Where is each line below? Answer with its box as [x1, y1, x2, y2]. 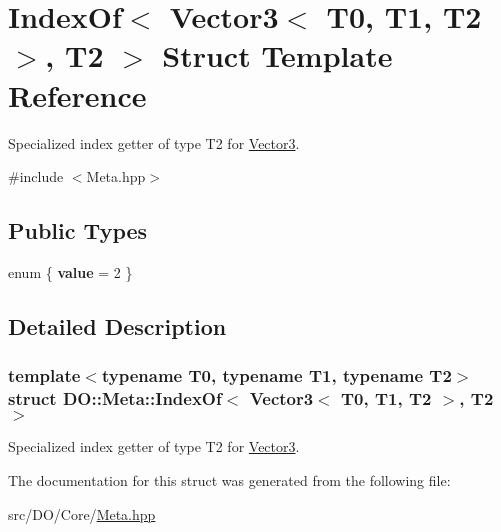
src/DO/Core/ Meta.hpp [8, 503, 156, 524]
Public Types [8, 215, 148, 246]
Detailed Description [8, 310, 227, 341]
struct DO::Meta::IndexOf [8, 386, 222, 411]
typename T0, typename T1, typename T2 [101, 363, 452, 388]
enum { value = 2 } [8, 261, 133, 282]
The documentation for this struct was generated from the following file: [8, 470, 451, 490]
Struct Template [162, 35, 393, 76]
